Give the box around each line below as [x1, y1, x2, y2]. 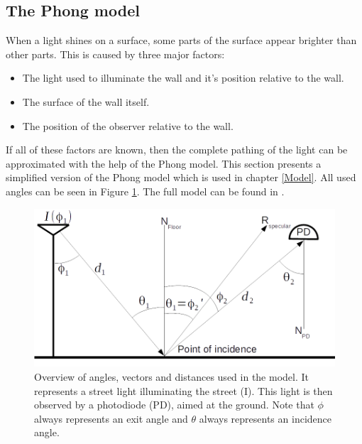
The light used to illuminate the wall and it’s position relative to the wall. [22, 70, 344, 85]
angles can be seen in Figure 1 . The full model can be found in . [6, 183, 285, 198]
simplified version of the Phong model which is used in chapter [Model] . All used [6, 170, 356, 185]
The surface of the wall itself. [22, 94, 150, 109]
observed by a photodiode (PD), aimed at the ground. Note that [34, 397, 314, 412]
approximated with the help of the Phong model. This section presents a [6, 156, 322, 170]
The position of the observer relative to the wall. [22, 118, 234, 133]
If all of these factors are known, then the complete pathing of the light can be [6, 142, 348, 157]
